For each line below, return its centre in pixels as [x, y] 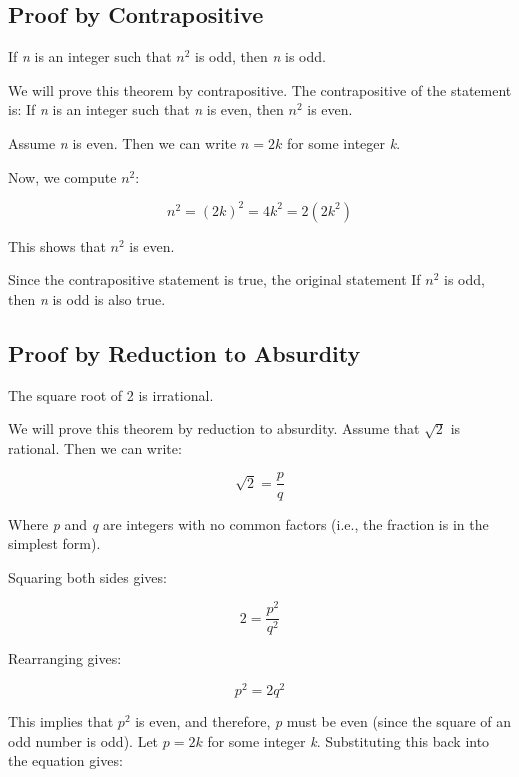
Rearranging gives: [65, 658]
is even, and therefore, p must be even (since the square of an [323, 721]
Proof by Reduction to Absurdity [184, 352]
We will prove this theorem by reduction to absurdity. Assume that [214, 428]
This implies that [61, 721]
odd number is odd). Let [83, 740]
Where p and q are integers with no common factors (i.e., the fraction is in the [248, 523]
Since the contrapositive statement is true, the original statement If [214, 279]
